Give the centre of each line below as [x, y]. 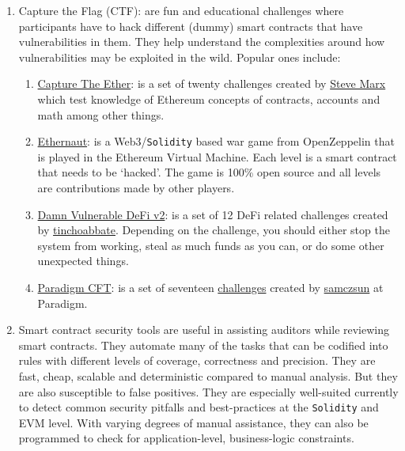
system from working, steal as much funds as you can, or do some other [211, 245]
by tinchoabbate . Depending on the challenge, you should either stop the [214, 230]
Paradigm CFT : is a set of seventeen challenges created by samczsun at [210, 287]
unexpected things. [83, 261]
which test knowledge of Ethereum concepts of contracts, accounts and [209, 99]
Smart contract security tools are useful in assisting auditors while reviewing [204, 330]
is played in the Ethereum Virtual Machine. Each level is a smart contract [217, 156]
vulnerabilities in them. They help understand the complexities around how [202, 42]
